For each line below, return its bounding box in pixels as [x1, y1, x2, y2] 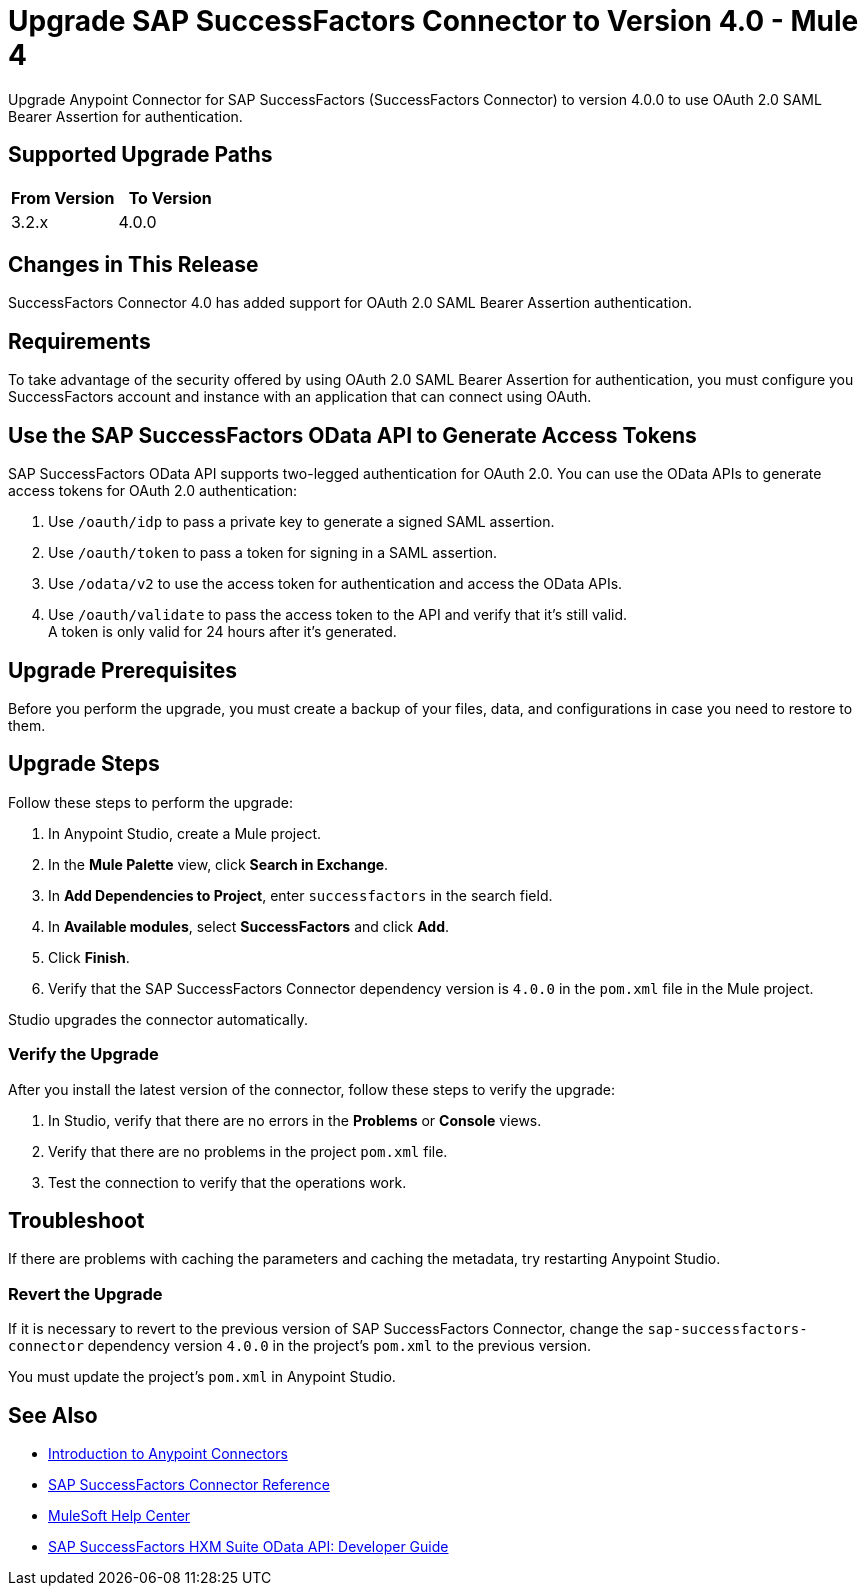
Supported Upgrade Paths [8, 142, 273, 168]
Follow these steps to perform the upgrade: [8, 793, 293, 811]
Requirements [8, 328, 151, 354]
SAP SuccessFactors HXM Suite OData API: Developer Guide [48, 1538, 449, 1555]
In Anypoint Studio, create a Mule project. [48, 824, 321, 842]
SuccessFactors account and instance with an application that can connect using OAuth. [8, 388, 592, 406]
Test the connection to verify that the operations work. [48, 1173, 407, 1191]
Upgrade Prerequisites [8, 657, 237, 683]
